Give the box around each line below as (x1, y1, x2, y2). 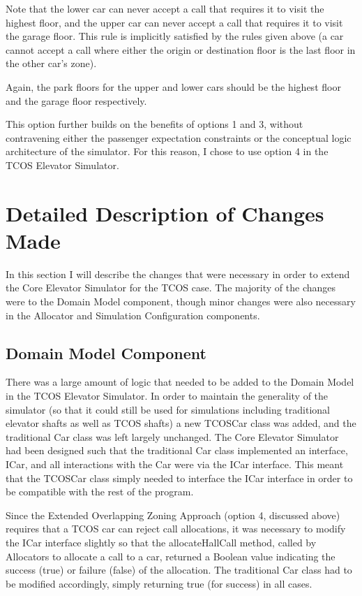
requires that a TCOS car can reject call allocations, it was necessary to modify (6, 521, 346, 536)
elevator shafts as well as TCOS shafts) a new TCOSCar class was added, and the (6, 416, 356, 430)
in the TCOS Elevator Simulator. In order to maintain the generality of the (6, 388, 329, 403)
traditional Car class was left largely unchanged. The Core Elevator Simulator (6, 429, 339, 444)
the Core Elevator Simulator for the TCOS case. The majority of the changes (6, 280, 336, 295)
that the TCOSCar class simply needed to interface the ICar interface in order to (6, 470, 353, 485)
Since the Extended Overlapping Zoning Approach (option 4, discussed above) (6, 507, 340, 522)
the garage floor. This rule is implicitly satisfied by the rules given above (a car (6, 29, 344, 43)
